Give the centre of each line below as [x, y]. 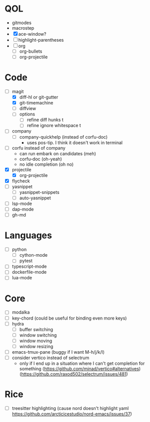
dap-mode [23, 209]
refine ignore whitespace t [54, 126]
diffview [27, 109]
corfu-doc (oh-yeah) [40, 159]
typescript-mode [29, 266]
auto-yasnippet [35, 198]
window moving [36, 341]
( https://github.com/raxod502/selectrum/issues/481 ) [73, 374]
